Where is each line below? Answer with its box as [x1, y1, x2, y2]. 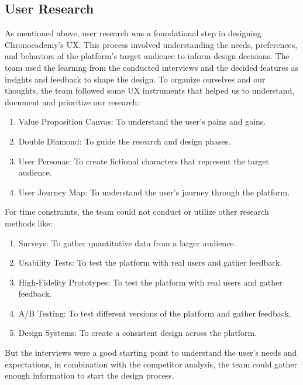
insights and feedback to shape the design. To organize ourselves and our [5, 73, 266, 85]
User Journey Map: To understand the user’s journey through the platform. [18, 185, 290, 198]
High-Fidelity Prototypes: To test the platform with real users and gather [18, 276, 283, 288]
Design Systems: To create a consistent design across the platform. [18, 326, 257, 339]
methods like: [5, 216, 53, 229]
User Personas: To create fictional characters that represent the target [18, 154, 270, 167]
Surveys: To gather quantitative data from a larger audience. [18, 236, 236, 249]
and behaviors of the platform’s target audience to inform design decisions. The [5, 50, 290, 62]
